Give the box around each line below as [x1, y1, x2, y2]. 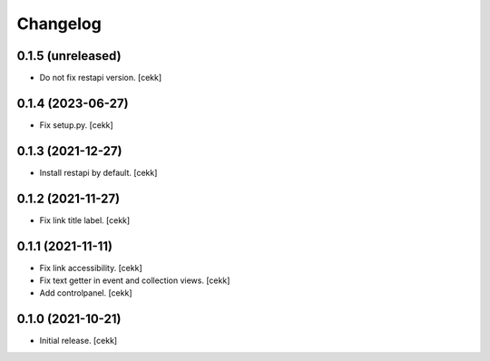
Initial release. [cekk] [39, 336, 118, 346]
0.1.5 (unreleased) [16, 48, 122, 63]
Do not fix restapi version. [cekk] [39, 73, 162, 83]
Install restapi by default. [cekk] [39, 167, 158, 178]
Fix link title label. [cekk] [39, 214, 131, 226]
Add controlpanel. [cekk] [39, 288, 132, 298]
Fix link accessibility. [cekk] [39, 262, 142, 273]
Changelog [16, 14, 102, 34]
